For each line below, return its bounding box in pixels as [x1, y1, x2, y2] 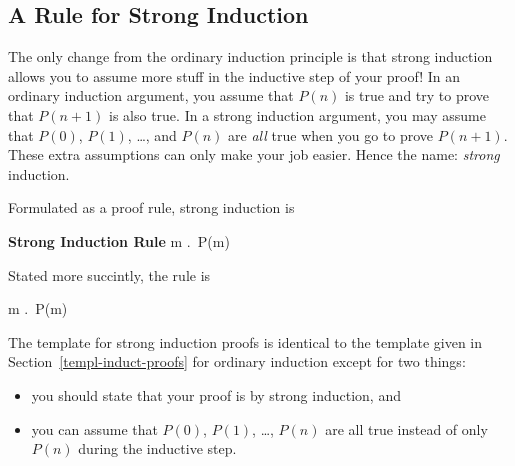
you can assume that [31, 418, 158, 439]
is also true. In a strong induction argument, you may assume [109, 104, 486, 125]
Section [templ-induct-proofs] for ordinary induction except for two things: [8, 351, 466, 372]
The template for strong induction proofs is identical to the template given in [8, 331, 483, 352]
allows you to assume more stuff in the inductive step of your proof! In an [8, 65, 460, 86]
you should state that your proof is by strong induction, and [31, 384, 401, 405]
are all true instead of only [325, 418, 488, 439]
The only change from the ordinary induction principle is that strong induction [8, 46, 493, 67]
